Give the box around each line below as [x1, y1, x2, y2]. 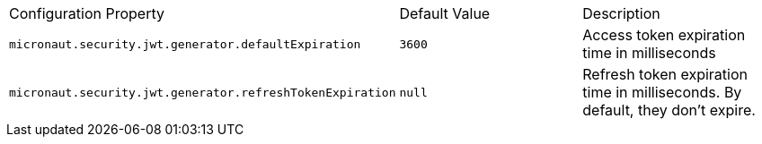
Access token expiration [582, 26, 746, 44]
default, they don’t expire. [582, 101, 756, 119]
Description [582, 4, 660, 22]
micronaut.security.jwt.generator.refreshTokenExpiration [9, 85, 396, 99]
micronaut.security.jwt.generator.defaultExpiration [9, 37, 361, 51]
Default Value [399, 4, 491, 22]
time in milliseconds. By [582, 83, 742, 101]
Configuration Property [9, 4, 164, 22]
